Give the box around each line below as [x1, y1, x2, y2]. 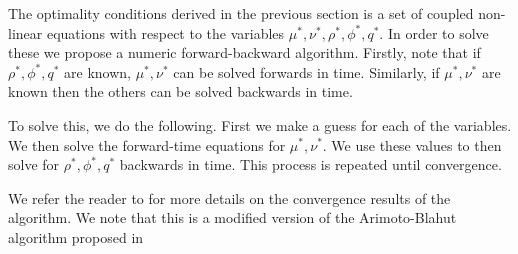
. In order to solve [379, 22, 489, 43]
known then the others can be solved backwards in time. [8, 81, 353, 102]
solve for [8, 154, 60, 175]
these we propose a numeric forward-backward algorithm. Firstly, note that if [8, 42, 481, 63]
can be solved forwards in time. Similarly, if [173, 61, 440, 82]
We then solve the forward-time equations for [8, 134, 286, 155]
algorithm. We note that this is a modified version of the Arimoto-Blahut [8, 207, 457, 228]
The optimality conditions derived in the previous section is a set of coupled [8, 3, 474, 23]
